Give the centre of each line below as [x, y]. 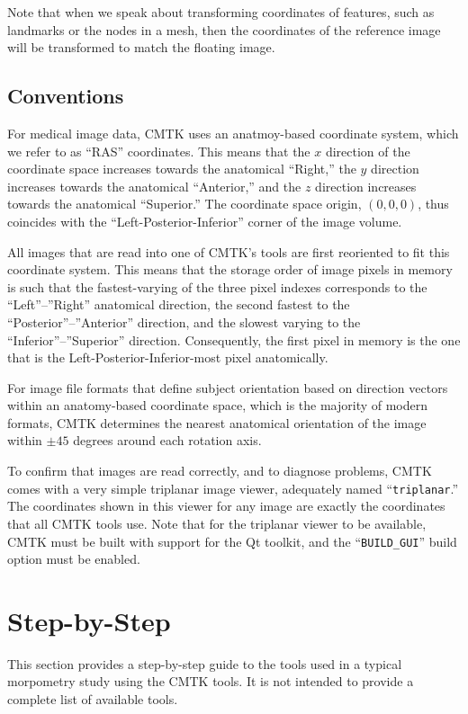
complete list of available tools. [93, 699]
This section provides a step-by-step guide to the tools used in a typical [205, 663]
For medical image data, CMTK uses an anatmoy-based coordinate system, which [233, 133]
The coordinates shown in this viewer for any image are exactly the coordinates [226, 506]
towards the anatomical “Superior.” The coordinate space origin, [184, 204]
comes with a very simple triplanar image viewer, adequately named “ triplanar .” [233, 488]
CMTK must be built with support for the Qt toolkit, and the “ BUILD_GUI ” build [232, 541]
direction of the [368, 151]
